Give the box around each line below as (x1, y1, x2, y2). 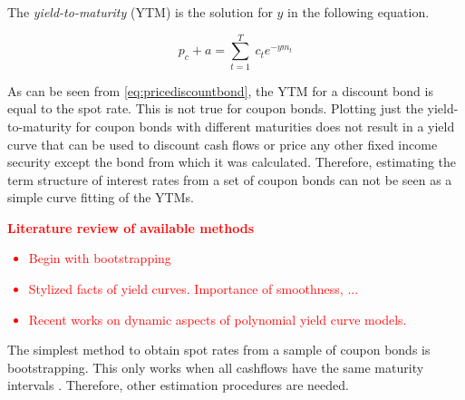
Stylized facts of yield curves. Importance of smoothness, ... (28, 279, 359, 298)
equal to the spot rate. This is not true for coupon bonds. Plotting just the (7, 99, 423, 118)
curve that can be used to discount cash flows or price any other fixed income (7, 134, 438, 153)
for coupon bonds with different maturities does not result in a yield (75, 116, 455, 135)
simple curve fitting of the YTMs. (7, 188, 194, 207)
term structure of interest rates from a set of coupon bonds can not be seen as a (7, 170, 452, 189)
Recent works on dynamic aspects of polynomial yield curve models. (28, 309, 407, 328)
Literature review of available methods (7, 218, 255, 237)
